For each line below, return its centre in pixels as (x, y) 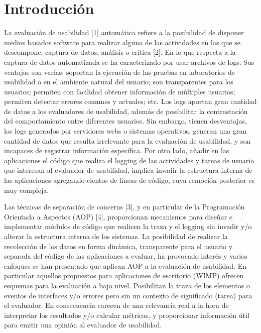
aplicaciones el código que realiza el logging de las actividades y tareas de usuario (129, 160)
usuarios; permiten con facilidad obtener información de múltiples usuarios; (120, 91)
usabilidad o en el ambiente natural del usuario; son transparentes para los (119, 82)
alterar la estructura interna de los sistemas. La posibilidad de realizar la (116, 236)
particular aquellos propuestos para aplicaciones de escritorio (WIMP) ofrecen (124, 275)
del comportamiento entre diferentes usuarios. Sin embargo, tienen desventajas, (125, 121)
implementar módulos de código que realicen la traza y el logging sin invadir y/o (128, 226)
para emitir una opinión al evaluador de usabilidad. (83, 325)
